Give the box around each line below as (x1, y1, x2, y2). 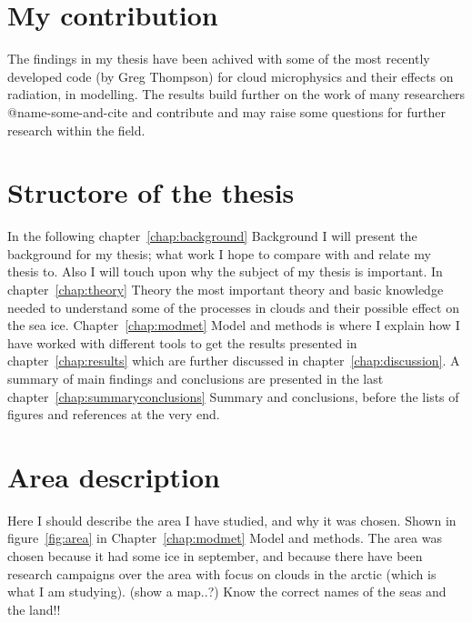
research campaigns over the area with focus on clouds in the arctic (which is (7, 564, 437, 583)
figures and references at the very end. (7, 405, 220, 424)
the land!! (7, 599, 61, 618)
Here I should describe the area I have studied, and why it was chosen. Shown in (7, 510, 457, 529)
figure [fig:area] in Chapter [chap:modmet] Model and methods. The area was (7, 528, 442, 547)
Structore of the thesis (7, 174, 295, 211)
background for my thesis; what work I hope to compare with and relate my (7, 244, 431, 263)
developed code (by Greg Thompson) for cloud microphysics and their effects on (7, 66, 454, 85)
